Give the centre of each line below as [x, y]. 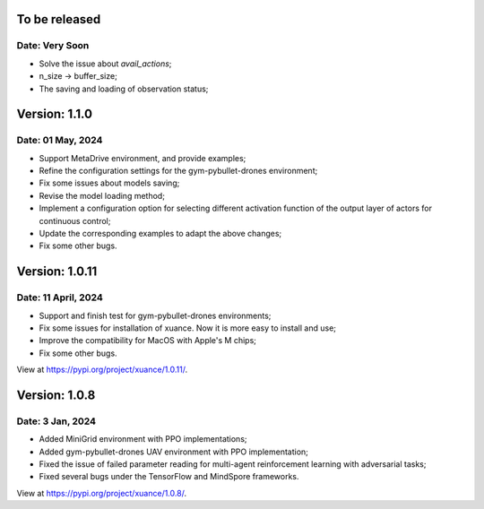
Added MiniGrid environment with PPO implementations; [143, 439]
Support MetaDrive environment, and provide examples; [143, 158]
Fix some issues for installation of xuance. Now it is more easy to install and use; [187, 328]
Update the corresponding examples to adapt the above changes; [160, 234]
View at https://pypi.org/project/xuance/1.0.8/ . [102, 493]
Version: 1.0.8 [56, 395]
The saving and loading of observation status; [124, 89]
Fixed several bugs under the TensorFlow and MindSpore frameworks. [169, 477]
